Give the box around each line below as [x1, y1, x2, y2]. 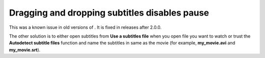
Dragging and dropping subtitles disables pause [9, 7, 210, 18]
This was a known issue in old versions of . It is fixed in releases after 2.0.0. [9, 24, 162, 30]
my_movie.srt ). [9, 47, 41, 53]
